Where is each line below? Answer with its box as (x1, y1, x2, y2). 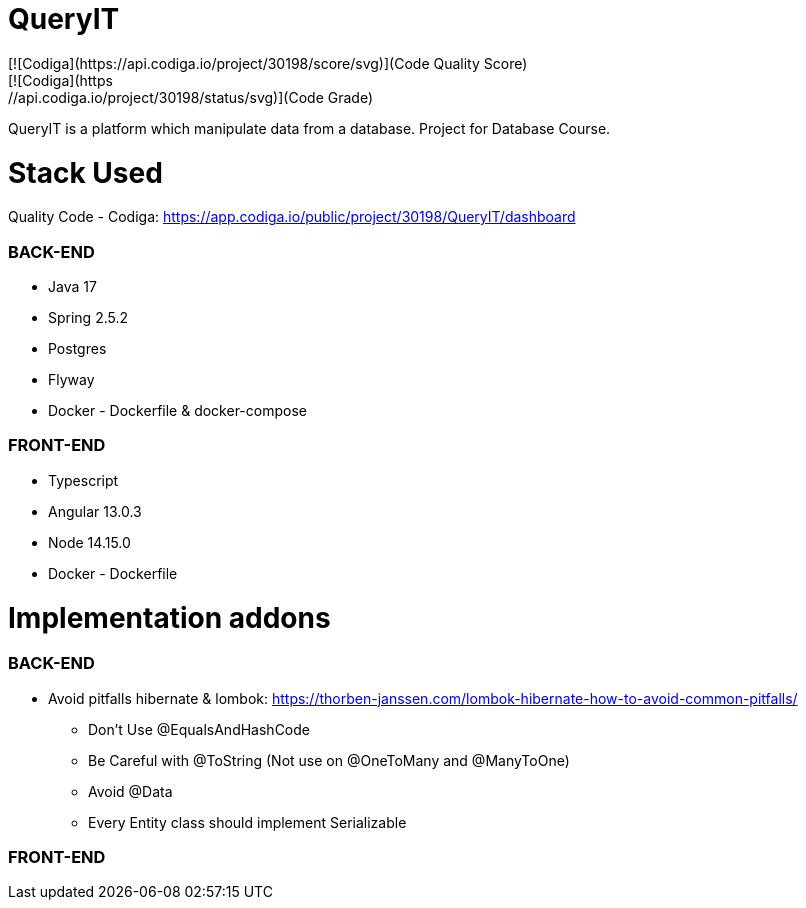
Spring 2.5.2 (48, 309, 129, 326)
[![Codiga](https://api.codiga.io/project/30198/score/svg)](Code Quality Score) (8, 54, 528, 72)
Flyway (48, 371, 95, 388)
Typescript (48, 471, 119, 489)
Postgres (48, 340, 107, 357)
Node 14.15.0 (48, 533, 131, 551)
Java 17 (48, 278, 97, 295)
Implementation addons (8, 600, 331, 635)
